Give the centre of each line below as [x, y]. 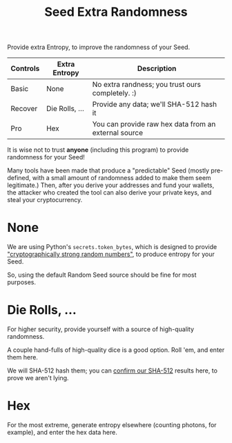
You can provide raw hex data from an [154, 124]
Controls [25, 68]
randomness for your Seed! [46, 157]
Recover [24, 109]
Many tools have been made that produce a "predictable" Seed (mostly [108, 170]
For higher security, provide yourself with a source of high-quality [101, 329]
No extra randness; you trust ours [147, 85]
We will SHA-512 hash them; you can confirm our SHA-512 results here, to [112, 371]
